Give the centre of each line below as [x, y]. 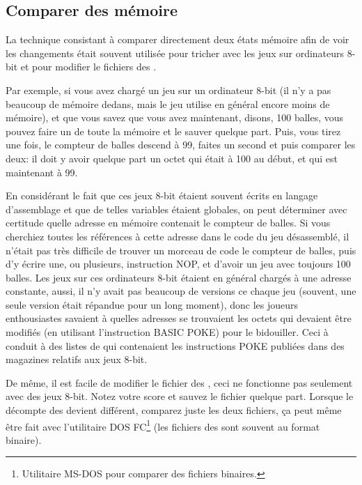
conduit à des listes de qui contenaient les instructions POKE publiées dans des [175, 345]
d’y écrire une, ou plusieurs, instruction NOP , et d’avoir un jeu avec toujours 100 [178, 264]
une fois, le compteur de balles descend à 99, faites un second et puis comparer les [181, 145]
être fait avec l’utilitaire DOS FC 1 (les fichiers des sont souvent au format [163, 425]
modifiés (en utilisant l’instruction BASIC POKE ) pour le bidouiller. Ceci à [167, 332]
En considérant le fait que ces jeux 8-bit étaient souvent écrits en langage [162, 195]
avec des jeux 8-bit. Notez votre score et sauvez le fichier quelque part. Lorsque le [180, 396]
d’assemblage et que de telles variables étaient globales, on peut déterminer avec [176, 209]
